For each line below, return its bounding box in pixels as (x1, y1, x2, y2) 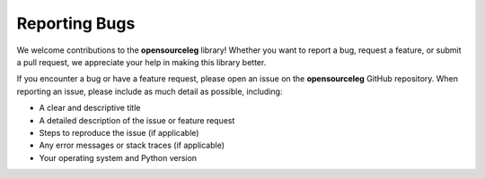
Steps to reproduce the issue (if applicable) (39, 127, 199, 138)
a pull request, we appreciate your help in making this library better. (16, 56, 267, 67)
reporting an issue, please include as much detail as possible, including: (16, 86, 283, 97)
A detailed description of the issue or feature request (39, 114, 235, 125)
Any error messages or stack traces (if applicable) (39, 140, 225, 151)
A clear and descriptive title (39, 103, 141, 114)
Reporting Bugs (16, 13, 136, 33)
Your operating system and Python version (39, 152, 198, 163)
